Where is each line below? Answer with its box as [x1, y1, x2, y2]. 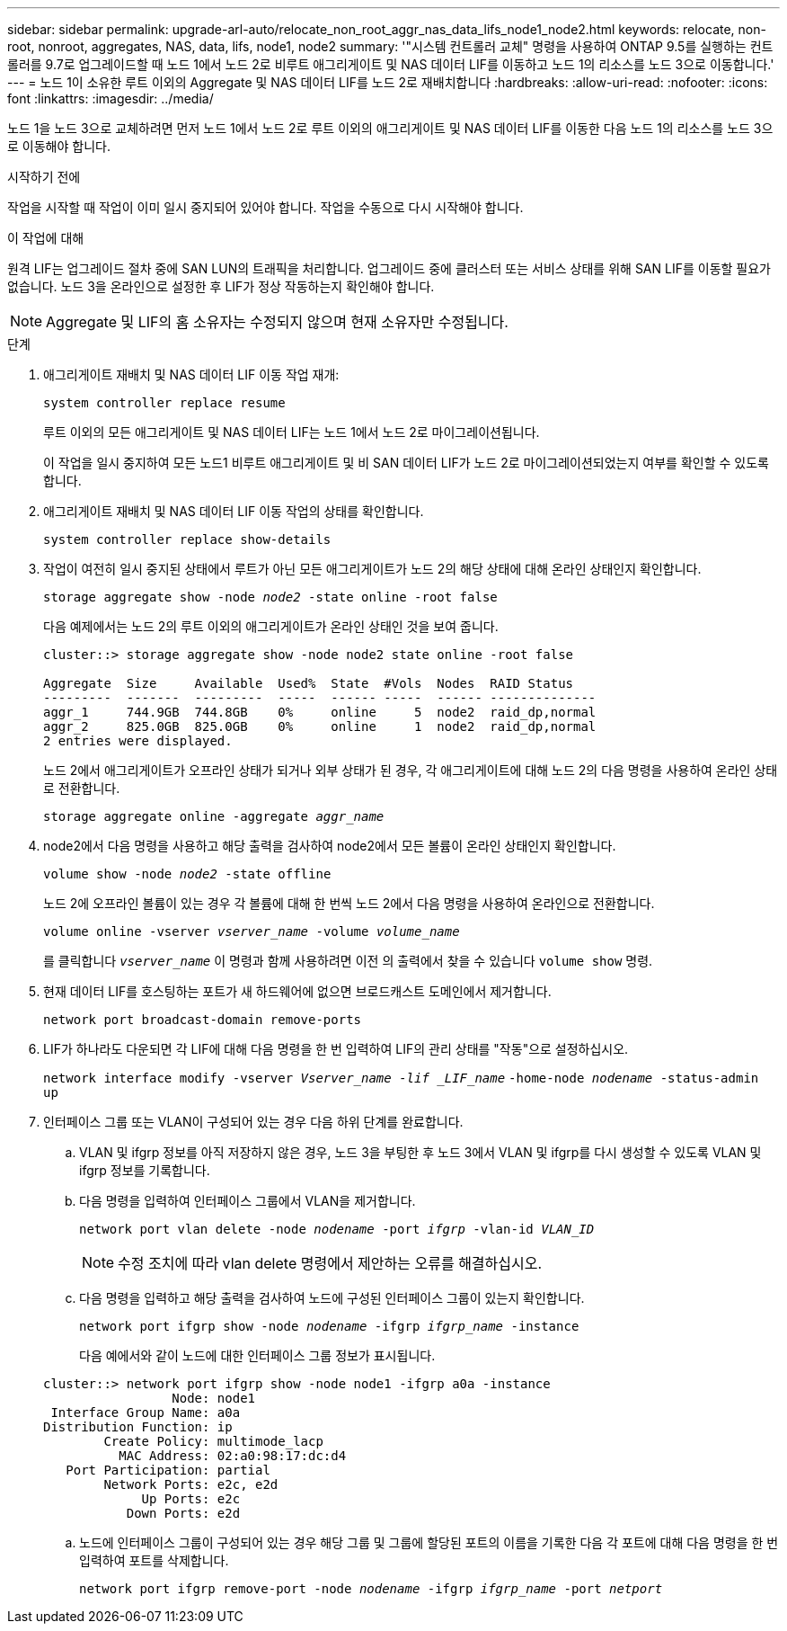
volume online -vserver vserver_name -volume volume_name [43, 924, 460, 939]
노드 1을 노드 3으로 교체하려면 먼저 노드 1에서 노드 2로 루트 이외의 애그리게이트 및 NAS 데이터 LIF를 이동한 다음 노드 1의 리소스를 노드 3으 [7, 120, 774, 136]
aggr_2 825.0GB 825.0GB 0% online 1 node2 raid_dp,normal [43, 719, 597, 734]
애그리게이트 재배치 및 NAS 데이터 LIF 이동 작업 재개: [43, 367, 340, 382]
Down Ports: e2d [126, 1506, 241, 1520]
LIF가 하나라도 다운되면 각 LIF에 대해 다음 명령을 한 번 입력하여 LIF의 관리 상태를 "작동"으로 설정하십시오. [43, 1041, 629, 1056]
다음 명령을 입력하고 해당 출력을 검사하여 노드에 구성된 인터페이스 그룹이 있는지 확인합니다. [79, 1290, 585, 1306]
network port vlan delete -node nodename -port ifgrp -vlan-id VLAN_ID [79, 1222, 595, 1236]
